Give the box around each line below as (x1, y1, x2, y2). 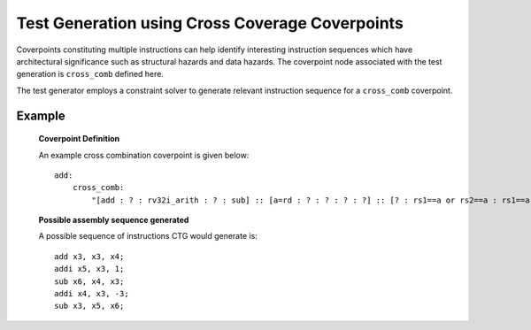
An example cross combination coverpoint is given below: (38, 150, 250, 160)
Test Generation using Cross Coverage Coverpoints (16, 13, 404, 33)
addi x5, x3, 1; (54, 264, 125, 274)
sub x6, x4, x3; (54, 276, 125, 287)
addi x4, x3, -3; (54, 288, 129, 299)
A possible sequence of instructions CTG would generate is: (38, 231, 258, 242)
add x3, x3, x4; (54, 251, 125, 261)
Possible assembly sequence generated (38, 215, 189, 226)
